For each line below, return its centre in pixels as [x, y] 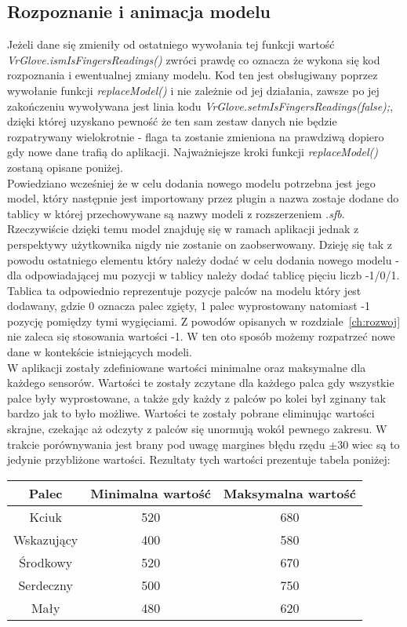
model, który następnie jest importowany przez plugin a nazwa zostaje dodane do [203, 198]
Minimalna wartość [151, 493]
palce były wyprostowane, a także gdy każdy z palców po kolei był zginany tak [196, 397]
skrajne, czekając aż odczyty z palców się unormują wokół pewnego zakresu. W [197, 429]
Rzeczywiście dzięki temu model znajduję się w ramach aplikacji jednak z [183, 229]
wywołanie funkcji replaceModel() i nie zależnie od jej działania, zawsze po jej [193, 90]
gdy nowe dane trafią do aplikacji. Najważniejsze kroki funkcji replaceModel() [193, 152]
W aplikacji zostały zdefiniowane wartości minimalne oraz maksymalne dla [187, 367]
